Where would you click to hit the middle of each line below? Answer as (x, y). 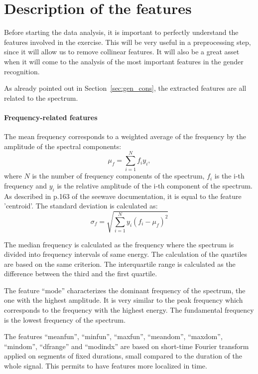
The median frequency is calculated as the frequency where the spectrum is (119, 244)
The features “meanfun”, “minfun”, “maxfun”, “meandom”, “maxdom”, (113, 336)
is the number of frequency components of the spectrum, (118, 176)
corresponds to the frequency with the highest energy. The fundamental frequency (129, 310)
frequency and (26, 185)
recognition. (22, 71)
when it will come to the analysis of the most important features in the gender (124, 61)
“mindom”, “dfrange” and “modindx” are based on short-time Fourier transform (127, 346)
